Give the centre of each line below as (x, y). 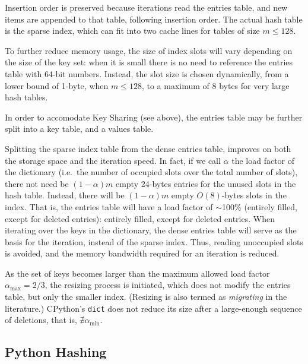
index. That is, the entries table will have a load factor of (109, 206)
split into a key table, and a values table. (79, 129)
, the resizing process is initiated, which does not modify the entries (168, 285)
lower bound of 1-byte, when (57, 85)
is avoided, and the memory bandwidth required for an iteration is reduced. (142, 253)
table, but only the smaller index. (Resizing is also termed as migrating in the (146, 297)
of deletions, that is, (41, 320)
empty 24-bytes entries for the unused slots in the (206, 183)
